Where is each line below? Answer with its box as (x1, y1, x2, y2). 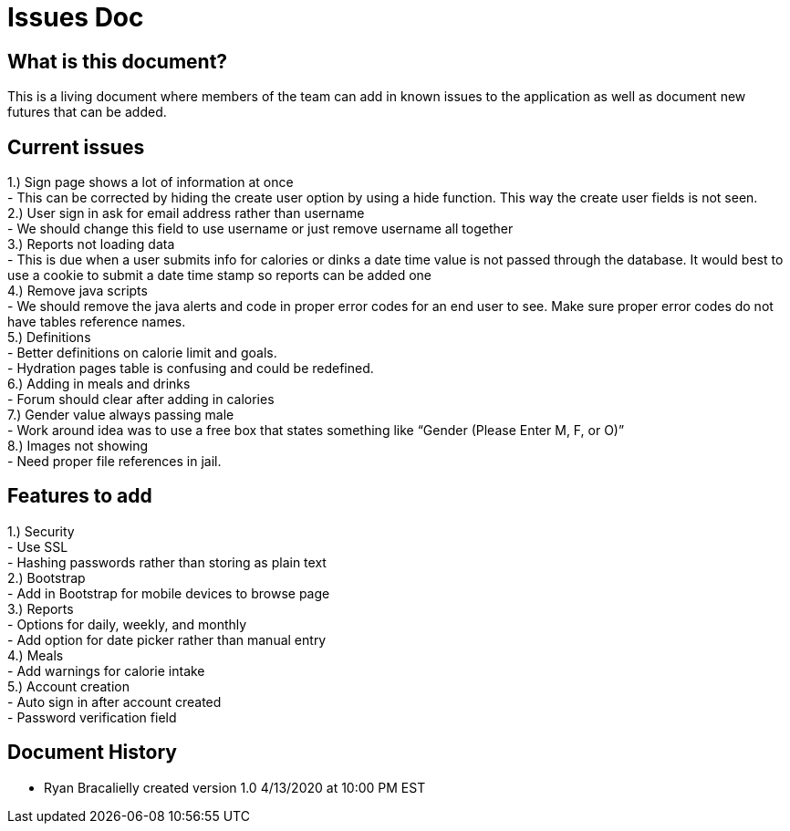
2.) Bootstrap (7, 569, 86, 586)
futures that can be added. (7, 104, 167, 120)
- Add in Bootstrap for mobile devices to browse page (7, 585, 330, 601)
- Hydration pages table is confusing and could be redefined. (7, 360, 374, 377)
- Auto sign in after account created (7, 693, 222, 710)
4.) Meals (7, 647, 64, 663)
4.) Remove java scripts (7, 283, 148, 299)
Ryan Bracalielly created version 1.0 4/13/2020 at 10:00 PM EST (44, 779, 426, 795)
